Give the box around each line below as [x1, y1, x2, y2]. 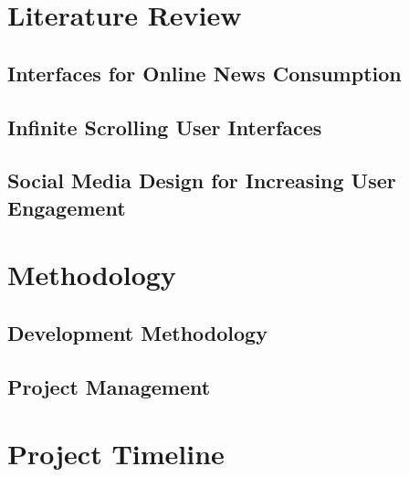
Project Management [7, 372, 211, 400]
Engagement [7, 193, 126, 221]
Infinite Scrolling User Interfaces [7, 112, 322, 141]
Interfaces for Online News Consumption [7, 58, 402, 87]
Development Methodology [7, 318, 267, 346]
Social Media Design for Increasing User [7, 166, 396, 195]
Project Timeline [7, 435, 225, 472]
